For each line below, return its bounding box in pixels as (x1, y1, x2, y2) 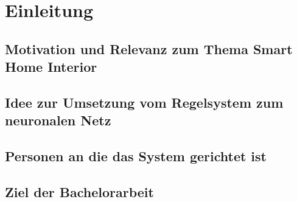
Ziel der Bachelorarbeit (5, 182, 154, 201)
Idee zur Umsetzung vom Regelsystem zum (5, 92, 284, 111)
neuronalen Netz (5, 111, 111, 130)
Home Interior (5, 57, 97, 76)
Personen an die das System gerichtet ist (5, 147, 267, 165)
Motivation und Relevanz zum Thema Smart (5, 39, 293, 58)
